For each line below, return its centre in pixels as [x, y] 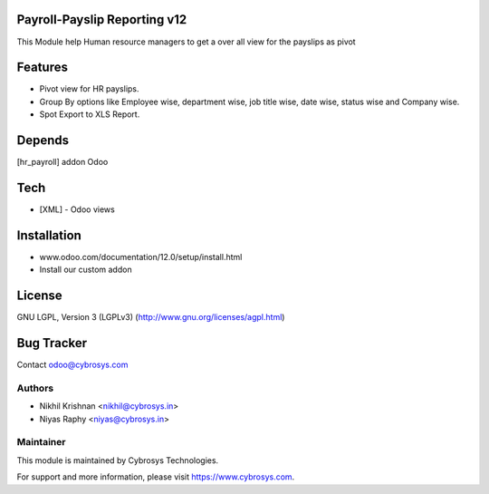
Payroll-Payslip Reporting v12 [102, 19]
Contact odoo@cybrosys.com [72, 365]
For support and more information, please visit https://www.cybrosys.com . [156, 477]
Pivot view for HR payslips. [89, 89]
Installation [49, 235]
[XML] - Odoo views [77, 209]
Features [42, 68]
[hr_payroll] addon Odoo [62, 162]
